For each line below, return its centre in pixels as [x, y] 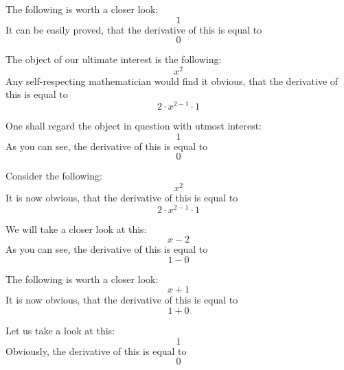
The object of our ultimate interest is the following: [114, 59]
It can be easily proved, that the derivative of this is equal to [134, 29]
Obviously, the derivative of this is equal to [96, 350]
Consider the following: [54, 176]
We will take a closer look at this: [76, 229]
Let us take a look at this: [60, 331]
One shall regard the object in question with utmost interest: [134, 126]
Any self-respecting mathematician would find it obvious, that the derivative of [172, 81]
